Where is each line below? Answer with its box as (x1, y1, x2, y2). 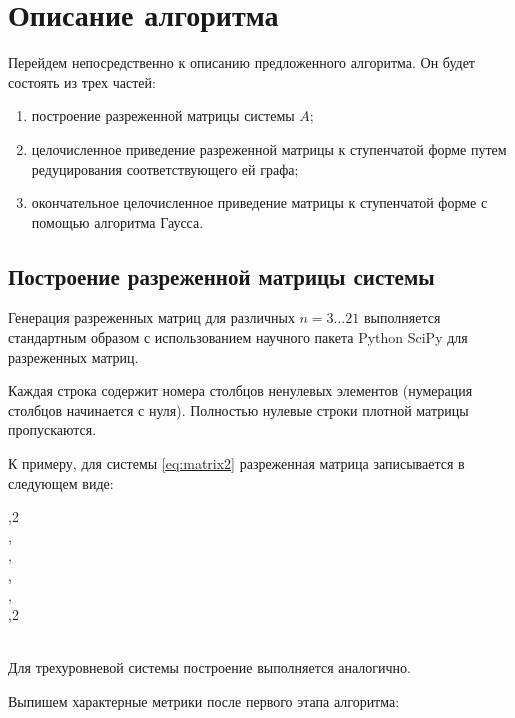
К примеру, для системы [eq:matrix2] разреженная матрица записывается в (8, 453, 465, 474)
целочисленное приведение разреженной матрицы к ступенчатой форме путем (31, 138, 507, 159)
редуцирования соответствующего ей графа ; (31, 158, 299, 179)
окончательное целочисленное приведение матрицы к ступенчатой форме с (31, 192, 488, 213)
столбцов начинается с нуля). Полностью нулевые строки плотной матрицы (8, 399, 469, 420)
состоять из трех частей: (8, 71, 156, 92)
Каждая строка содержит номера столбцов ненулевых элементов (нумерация (8, 380, 473, 401)
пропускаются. (8, 419, 97, 440)
